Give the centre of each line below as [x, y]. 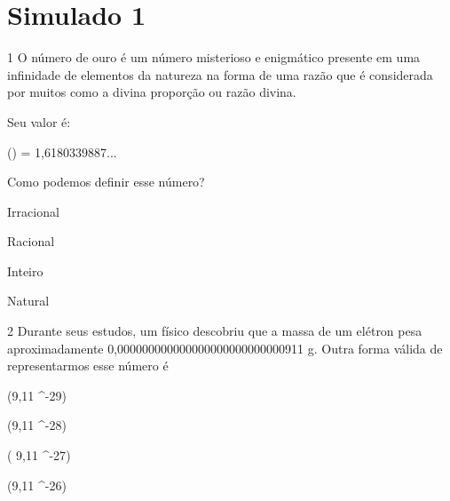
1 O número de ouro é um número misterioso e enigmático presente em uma [214, 57]
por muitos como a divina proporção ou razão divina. [152, 92]
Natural [28, 301]
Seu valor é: [39, 121]
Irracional [33, 211]
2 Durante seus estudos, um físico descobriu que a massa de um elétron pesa [215, 331]
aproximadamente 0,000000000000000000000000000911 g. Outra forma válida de [225, 348]
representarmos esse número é [88, 366]
